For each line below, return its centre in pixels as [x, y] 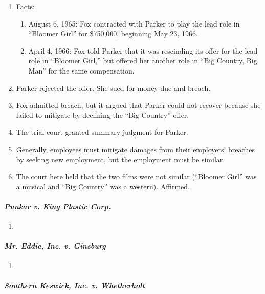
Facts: [25, 6]
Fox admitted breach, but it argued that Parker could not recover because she [138, 105]
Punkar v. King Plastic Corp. [58, 206]
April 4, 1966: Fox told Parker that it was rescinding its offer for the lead [143, 50]
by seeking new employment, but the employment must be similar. [120, 159]
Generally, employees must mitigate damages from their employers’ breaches [135, 149]
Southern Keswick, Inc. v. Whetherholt [74, 285]
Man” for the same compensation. [81, 70]
